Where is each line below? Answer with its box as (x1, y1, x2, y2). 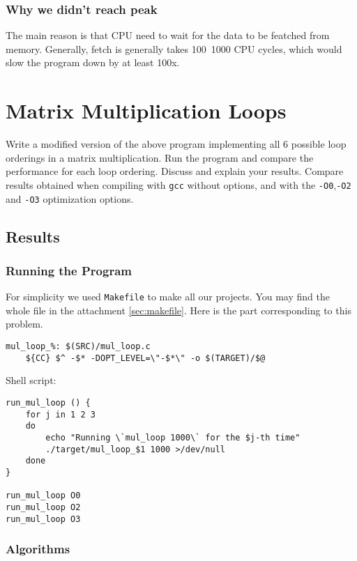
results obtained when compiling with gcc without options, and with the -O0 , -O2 (6, 177, 351, 192)
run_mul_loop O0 (6, 491, 81, 501)
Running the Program (6, 261, 132, 279)
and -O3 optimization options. (6, 191, 134, 206)
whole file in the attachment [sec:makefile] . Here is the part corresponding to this (6, 302, 351, 317)
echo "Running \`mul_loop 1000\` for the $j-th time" (45, 432, 301, 443)
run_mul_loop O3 (6, 514, 81, 524)
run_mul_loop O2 (6, 502, 81, 512)
